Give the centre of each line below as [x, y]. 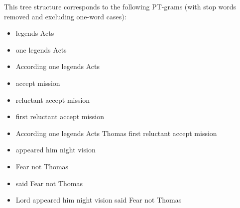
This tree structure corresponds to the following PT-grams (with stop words [120, 6]
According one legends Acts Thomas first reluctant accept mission [116, 133]
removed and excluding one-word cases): [65, 16]
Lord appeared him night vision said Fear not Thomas [99, 200]
